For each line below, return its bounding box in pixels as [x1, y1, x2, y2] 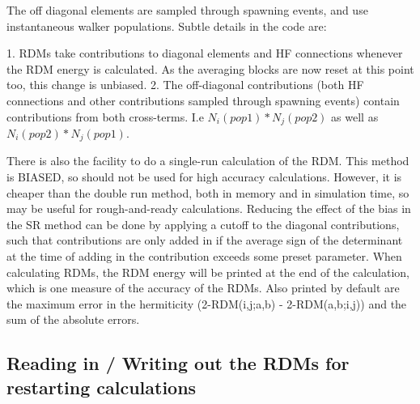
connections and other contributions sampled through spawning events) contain [6, 91, 400, 108]
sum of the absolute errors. [6, 311, 140, 328]
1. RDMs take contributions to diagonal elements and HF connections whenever [6, 45, 403, 62]
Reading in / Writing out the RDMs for [6, 351, 350, 376]
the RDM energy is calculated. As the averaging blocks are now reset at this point [6, 60, 414, 77]
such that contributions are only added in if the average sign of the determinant [6, 232, 403, 249]
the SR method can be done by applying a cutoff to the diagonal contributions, [6, 215, 400, 232]
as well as [331, 108, 379, 125]
